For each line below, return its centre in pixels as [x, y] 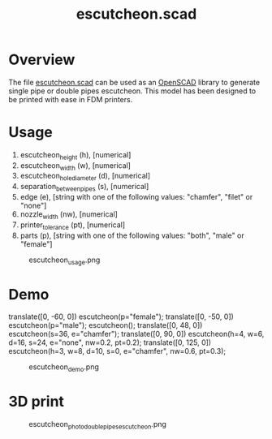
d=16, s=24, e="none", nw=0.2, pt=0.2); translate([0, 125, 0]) [110, 342]
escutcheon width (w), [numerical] [76, 166]
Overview [42, 60]
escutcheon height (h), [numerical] [76, 155]
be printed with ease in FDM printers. [71, 99]
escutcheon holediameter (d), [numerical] [85, 177]
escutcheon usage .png [65, 260]
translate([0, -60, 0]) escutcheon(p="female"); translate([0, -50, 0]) [121, 316]
